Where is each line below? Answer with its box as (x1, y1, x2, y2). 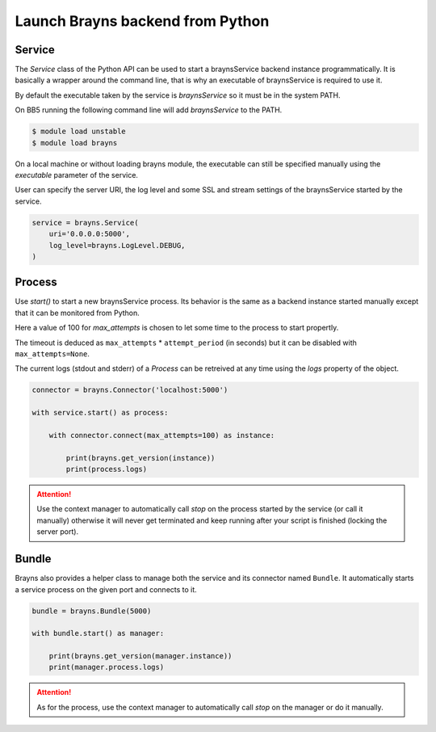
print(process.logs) (65, 465, 148, 474)
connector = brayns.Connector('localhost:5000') (31, 385, 228, 395)
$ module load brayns (31, 138, 118, 147)
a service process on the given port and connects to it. (15, 584, 197, 594)
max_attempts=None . (15, 348, 90, 359)
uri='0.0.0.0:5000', (48, 229, 131, 238)
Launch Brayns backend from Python (15, 12, 270, 30)
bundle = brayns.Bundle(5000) (31, 606, 152, 616)
